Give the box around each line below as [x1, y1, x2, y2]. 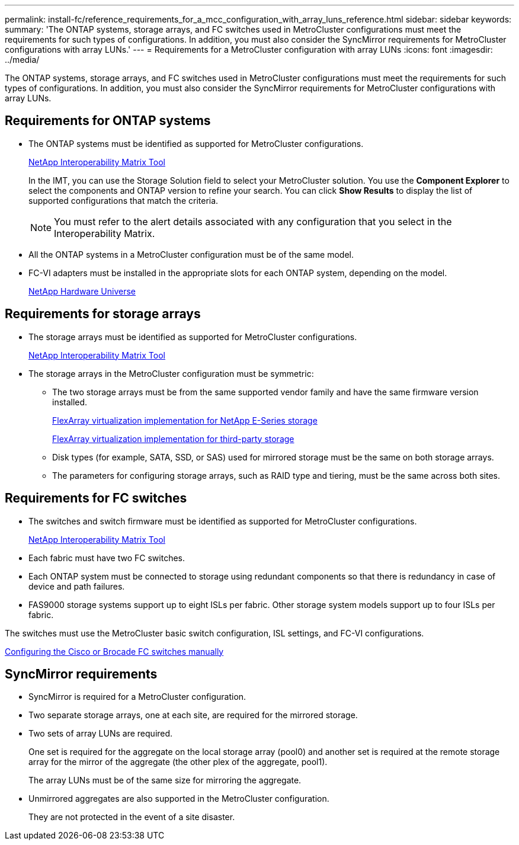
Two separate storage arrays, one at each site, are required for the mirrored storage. [28, 710, 358, 721]
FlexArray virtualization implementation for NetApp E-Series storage [52, 415, 318, 425]
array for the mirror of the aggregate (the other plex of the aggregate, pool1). [28, 757, 328, 767]
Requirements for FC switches [5, 491, 187, 506]
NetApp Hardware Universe [28, 286, 136, 296]
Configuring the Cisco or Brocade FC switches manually [5, 646, 224, 657]
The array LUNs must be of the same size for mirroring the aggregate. [28, 775, 302, 786]
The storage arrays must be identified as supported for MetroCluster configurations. [28, 331, 357, 342]
